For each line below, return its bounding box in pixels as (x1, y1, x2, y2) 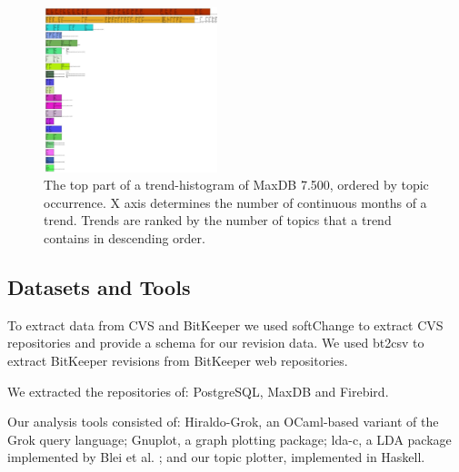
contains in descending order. (44, 229, 205, 248)
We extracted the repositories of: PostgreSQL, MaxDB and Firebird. (7, 381, 389, 400)
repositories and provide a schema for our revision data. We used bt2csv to (7, 333, 424, 352)
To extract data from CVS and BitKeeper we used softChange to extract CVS (7, 315, 444, 334)
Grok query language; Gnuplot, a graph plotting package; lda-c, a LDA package (7, 429, 452, 448)
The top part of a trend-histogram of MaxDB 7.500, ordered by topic (44, 175, 429, 194)
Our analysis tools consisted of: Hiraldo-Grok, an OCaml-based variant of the (7, 412, 439, 431)
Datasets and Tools (7, 273, 191, 301)
